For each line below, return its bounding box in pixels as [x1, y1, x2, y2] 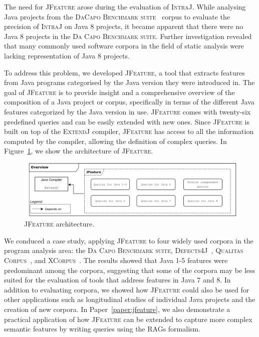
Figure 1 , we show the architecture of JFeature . [4, 145, 153, 156]
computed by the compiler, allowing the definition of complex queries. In [4, 135, 227, 146]
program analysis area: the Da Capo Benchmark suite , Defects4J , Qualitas [4, 245, 243, 255]
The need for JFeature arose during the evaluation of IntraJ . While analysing [4, 1, 246, 11]
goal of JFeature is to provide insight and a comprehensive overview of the [4, 86, 235, 97]
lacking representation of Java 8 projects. [4, 50, 130, 60]
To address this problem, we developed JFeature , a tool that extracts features [4, 67, 245, 77]
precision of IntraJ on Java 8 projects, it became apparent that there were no [4, 21, 243, 31]
